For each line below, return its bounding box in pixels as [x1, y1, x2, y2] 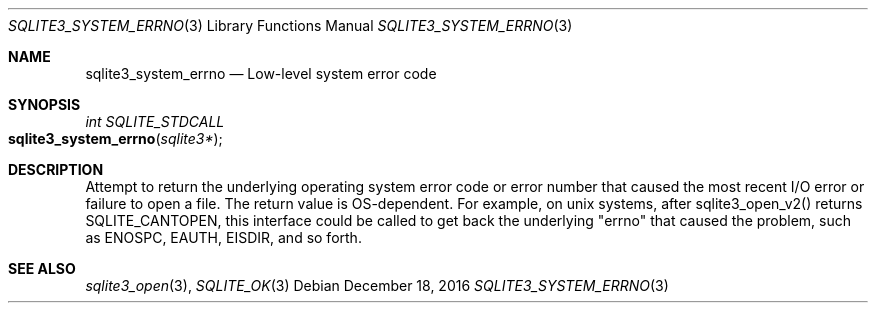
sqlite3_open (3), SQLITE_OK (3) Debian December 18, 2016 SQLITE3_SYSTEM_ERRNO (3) [85, 277, 669, 294]
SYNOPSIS [8, 96, 81, 113]
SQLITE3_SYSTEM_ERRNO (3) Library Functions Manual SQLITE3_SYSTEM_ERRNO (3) [8, 17, 573, 34]
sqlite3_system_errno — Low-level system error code [85, 65, 437, 82]
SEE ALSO [8, 260, 76, 277]
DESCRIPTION [8, 161, 104, 178]
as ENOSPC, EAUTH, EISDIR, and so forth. [85, 229, 362, 246]
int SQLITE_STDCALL [85, 113, 225, 130]
